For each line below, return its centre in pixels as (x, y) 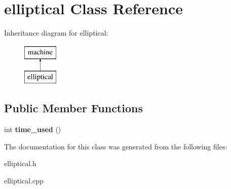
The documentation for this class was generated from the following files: (116, 146)
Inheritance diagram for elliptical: (56, 33)
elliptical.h (20, 163)
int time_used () (33, 129)
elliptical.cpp (24, 180)
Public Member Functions (73, 108)
